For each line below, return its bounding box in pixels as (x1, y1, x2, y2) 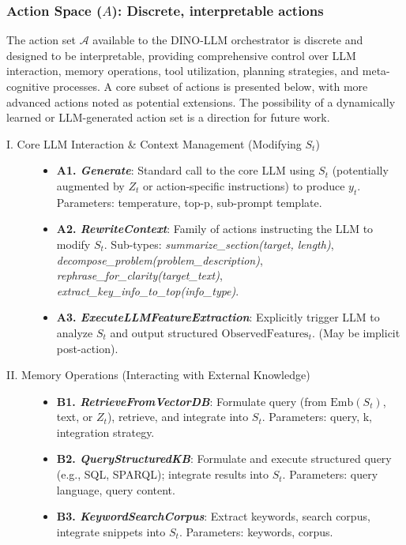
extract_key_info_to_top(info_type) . (56, 282, 239, 299)
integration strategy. (56, 423, 155, 440)
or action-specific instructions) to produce (142, 177, 345, 194)
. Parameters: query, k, (261, 408, 372, 425)
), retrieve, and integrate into (107, 408, 249, 425)
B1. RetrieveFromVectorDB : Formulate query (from (56, 393, 327, 409)
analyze (56, 324, 93, 340)
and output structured (110, 324, 218, 340)
